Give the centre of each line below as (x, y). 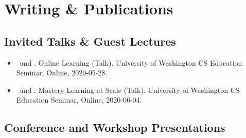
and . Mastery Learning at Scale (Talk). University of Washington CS (130, 90)
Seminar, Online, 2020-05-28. (62, 73)
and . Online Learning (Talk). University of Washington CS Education (131, 62)
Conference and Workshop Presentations (115, 127)
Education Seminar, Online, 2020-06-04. (79, 100)
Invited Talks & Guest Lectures (90, 41)
